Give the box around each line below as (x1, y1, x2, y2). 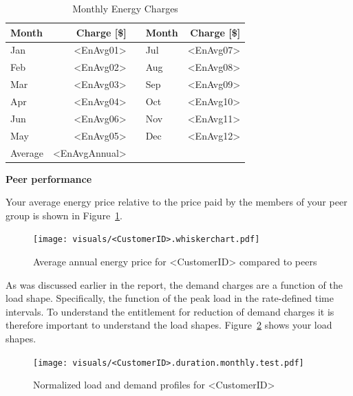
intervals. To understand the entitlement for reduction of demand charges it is (6, 304, 334, 318)
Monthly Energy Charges (72, 1, 178, 15)
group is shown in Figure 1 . (6, 208, 123, 222)
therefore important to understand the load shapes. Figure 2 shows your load (6, 318, 332, 332)
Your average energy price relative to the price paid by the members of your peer (6, 195, 347, 209)
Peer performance (6, 171, 92, 186)
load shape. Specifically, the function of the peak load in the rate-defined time (6, 291, 334, 305)
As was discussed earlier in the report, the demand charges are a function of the (6, 277, 343, 291)
